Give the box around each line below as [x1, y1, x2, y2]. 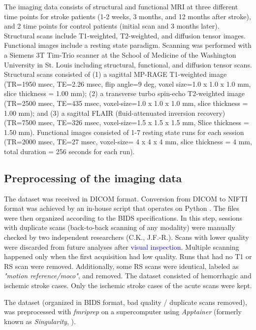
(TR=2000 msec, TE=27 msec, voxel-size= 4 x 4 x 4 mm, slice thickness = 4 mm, [4, 136, 252, 147]
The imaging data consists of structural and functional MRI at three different [4, 1, 238, 11]
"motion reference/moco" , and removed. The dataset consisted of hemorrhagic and [4, 270, 252, 281]
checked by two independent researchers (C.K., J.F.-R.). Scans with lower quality [4, 232, 249, 242]
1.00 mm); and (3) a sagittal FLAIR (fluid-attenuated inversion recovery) [4, 107, 225, 118]
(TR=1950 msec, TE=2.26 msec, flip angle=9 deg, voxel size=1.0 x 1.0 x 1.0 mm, [4, 78, 251, 89]
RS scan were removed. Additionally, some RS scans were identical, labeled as [4, 261, 239, 271]
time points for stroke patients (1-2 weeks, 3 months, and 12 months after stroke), [4, 11, 251, 21]
